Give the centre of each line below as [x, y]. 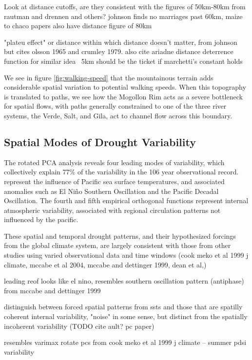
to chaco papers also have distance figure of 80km [78, 26]
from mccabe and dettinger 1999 [52, 290]
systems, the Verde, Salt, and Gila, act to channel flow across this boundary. [118, 115]
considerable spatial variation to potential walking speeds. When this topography [125, 87]
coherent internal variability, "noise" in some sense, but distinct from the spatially [126, 316]
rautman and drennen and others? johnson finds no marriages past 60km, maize [123, 16]
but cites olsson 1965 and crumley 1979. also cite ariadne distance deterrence [119, 51]
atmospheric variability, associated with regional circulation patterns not [112, 210]
